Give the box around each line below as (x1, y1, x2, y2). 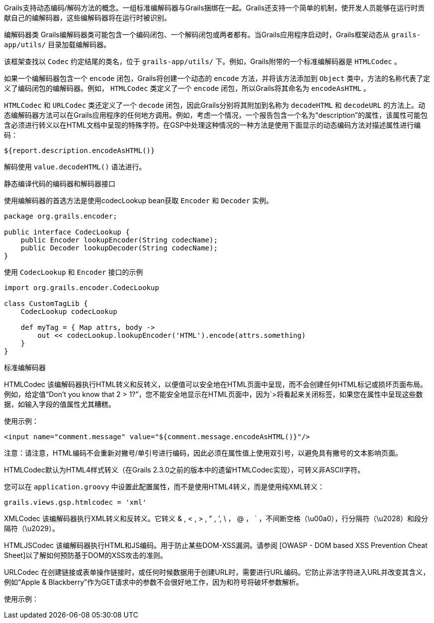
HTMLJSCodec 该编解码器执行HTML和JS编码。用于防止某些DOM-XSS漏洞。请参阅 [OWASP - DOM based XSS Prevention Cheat (4, 541, 428, 549)
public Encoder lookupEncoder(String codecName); (20, 236, 218, 244)
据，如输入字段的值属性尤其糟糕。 (4, 400, 115, 408)
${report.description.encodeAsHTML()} (4, 147, 155, 155)
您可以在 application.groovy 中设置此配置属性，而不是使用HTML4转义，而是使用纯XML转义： (4, 482, 325, 491)
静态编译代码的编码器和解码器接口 (4, 179, 115, 188)
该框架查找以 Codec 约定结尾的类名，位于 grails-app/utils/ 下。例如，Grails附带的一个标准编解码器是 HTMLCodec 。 (4, 57, 401, 66)
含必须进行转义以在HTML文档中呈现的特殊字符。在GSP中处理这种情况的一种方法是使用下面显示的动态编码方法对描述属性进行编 (4, 121, 421, 129)
